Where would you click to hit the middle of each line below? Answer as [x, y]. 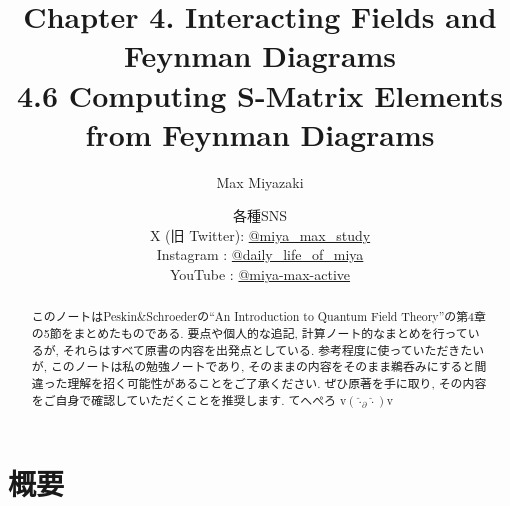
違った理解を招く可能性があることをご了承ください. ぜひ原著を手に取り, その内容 [259, 383]
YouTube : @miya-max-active [260, 274]
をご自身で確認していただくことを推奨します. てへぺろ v [189, 399]
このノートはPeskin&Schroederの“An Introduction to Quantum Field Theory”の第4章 [258, 316]
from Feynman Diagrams [260, 133]
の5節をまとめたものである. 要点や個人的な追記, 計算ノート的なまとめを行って [249, 333]
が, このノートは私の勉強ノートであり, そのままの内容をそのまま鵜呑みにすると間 [259, 366]
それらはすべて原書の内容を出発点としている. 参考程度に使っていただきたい [273, 349]
